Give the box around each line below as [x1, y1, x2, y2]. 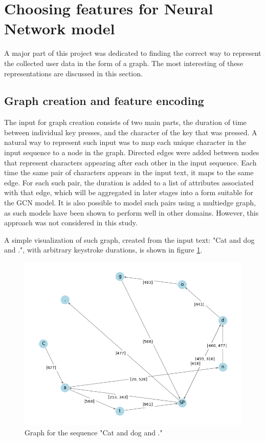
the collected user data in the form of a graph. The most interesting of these [4, 57, 244, 68]
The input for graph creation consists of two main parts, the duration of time [4, 117, 247, 128]
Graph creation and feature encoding [4, 93, 204, 109]
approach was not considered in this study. [4, 217, 138, 228]
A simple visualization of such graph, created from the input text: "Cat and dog [4, 234, 255, 245]
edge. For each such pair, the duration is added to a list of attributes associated [4, 177, 254, 187]
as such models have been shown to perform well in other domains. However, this [4, 207, 259, 218]
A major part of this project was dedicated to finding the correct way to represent [4, 48, 261, 58]
